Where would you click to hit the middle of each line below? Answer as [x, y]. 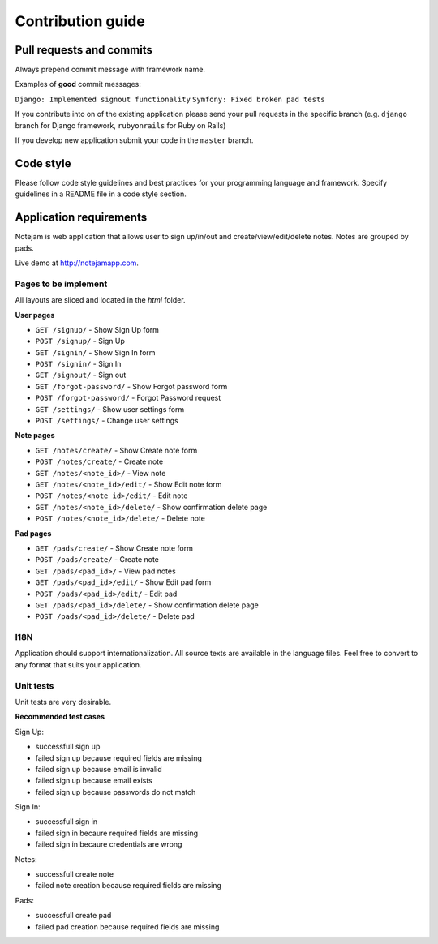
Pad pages [33, 533]
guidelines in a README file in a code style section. [101, 194]
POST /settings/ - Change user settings [107, 421]
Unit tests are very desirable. [63, 702]
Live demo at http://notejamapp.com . [77, 263]
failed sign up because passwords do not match [116, 792]
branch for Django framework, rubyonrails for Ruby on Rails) [120, 125]
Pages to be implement [61, 284]
